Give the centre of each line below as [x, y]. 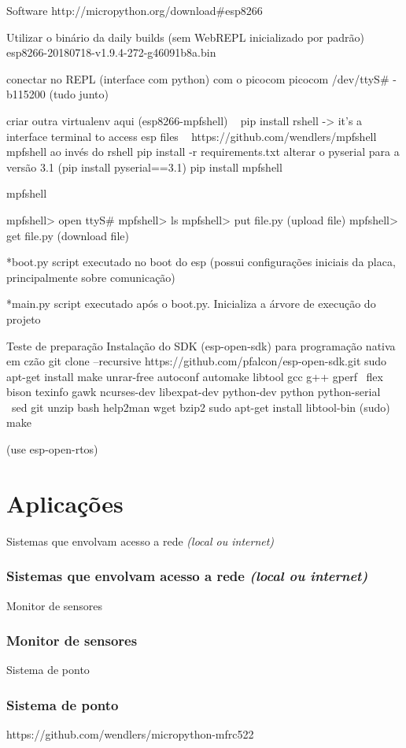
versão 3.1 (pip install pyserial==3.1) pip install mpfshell [144, 167]
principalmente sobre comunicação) [91, 277]
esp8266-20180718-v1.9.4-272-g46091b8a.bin [111, 52]
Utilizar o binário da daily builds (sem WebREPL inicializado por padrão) [185, 37]
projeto [24, 318]
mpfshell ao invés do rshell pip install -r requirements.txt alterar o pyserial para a [203, 152]
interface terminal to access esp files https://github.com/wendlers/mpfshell [192, 136]
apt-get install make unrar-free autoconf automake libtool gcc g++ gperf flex [195, 376]
